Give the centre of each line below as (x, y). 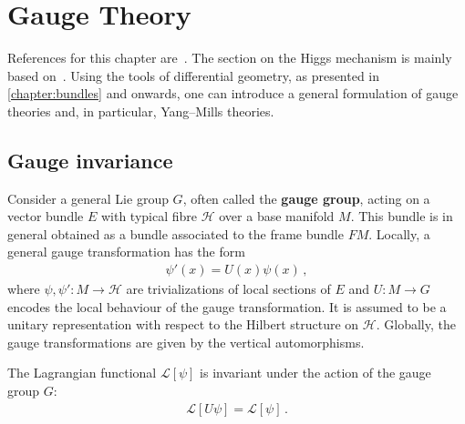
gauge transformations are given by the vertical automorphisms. (186, 342)
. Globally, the (416, 324)
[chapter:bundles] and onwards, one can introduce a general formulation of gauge (233, 93)
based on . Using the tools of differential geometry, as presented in (194, 75)
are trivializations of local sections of (228, 289)
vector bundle (46, 216)
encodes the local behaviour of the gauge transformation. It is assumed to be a (227, 306)
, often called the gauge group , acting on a (306, 198)
